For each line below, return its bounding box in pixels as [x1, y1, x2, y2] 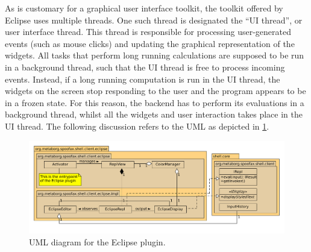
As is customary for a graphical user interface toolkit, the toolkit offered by [5, 2, 283, 14]
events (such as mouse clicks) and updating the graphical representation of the [5, 37, 295, 49]
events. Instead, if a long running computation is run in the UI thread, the [5, 72, 280, 85]
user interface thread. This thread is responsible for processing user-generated [5, 25, 292, 38]
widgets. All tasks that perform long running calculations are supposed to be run [5, 49, 304, 61]
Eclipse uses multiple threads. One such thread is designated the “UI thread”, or [5, 13, 303, 26]
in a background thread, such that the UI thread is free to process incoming [5, 60, 285, 73]
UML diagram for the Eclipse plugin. [29, 235, 166, 248]
